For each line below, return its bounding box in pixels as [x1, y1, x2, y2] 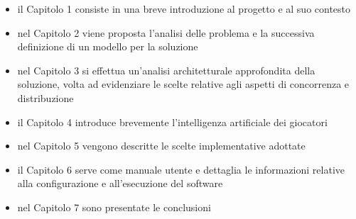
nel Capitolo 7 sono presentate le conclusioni [17, 199, 211, 214]
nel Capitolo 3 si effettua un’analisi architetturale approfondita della [17, 62, 315, 77]
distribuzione [17, 90, 74, 105]
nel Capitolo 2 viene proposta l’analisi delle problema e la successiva [17, 25, 315, 40]
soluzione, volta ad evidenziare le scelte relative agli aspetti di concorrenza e [17, 77, 350, 91]
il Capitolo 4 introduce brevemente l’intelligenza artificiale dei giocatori [17, 114, 328, 129]
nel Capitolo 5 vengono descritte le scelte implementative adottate [17, 138, 306, 153]
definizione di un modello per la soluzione [17, 39, 198, 54]
